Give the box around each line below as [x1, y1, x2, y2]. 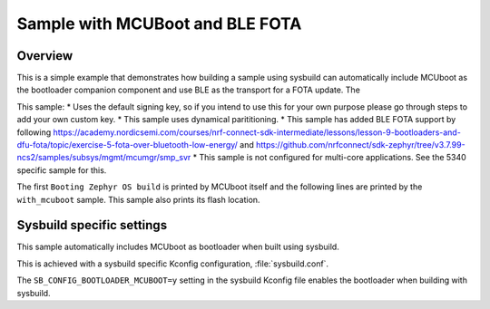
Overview [16, 48, 73, 63]
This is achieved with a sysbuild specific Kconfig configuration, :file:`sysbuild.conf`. [16, 258, 329, 269]
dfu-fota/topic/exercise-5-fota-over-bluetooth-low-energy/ [16, 140, 238, 150]
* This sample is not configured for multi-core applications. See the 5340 [192, 152, 466, 163]
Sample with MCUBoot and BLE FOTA [16, 14, 302, 34]
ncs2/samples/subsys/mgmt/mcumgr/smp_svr [16, 152, 191, 163]
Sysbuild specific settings [16, 217, 168, 233]
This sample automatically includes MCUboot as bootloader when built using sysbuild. [16, 241, 339, 253]
